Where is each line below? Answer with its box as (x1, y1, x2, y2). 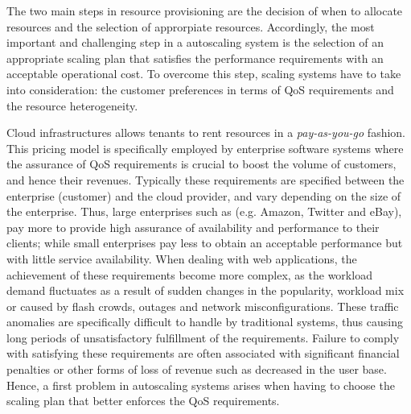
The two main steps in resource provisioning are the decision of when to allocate (6, 2, 403, 19)
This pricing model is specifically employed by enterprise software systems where (6, 139, 404, 156)
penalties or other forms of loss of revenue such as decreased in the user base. (6, 361, 387, 378)
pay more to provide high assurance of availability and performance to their (6, 218, 380, 235)
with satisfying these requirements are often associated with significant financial (6, 345, 400, 362)
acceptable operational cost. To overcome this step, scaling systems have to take (6, 65, 401, 82)
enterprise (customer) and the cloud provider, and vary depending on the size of (6, 187, 401, 204)
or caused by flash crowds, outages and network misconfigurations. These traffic (6, 297, 399, 314)
